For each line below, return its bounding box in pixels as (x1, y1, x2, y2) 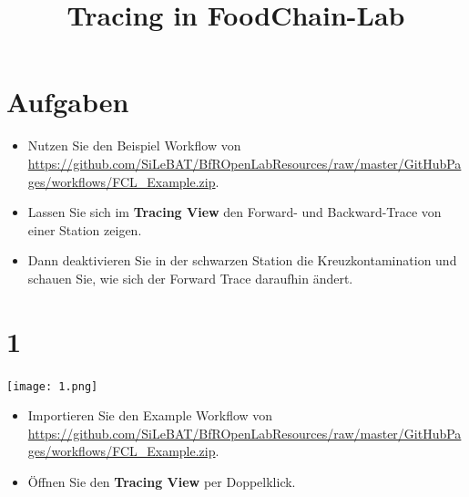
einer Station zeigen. (27, 220, 142, 239)
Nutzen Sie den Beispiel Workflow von (27, 136, 241, 155)
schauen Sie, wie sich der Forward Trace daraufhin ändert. (27, 268, 353, 287)
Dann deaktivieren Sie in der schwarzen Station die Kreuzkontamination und (27, 251, 457, 270)
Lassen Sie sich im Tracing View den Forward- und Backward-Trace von (27, 202, 442, 222)
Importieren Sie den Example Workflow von (27, 406, 273, 425)
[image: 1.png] (6, 379, 98, 393)
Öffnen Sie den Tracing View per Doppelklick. (27, 472, 296, 492)
